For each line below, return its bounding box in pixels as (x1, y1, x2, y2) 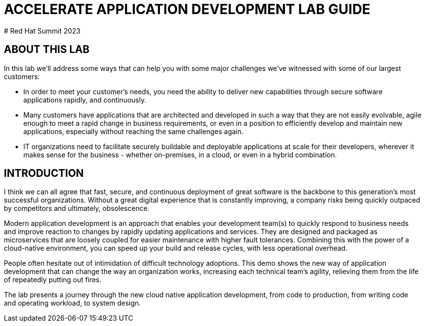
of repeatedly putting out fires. (4, 275, 102, 284)
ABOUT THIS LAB (4, 43, 89, 56)
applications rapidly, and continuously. (23, 95, 146, 104)
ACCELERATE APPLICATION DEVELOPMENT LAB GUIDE (4, 1, 371, 17)
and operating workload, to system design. (4, 299, 141, 308)
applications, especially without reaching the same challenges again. (23, 127, 244, 136)
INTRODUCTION (4, 167, 84, 180)
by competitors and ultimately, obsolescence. (4, 204, 150, 213)
